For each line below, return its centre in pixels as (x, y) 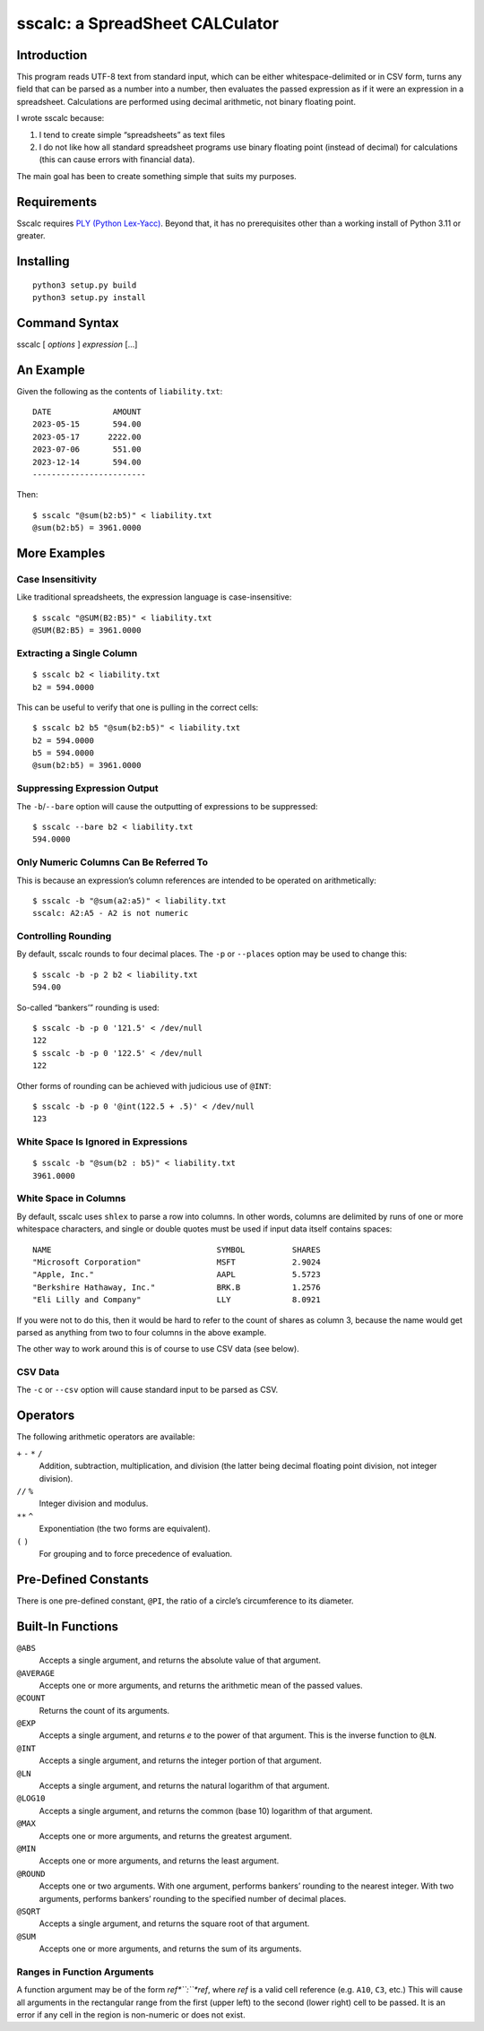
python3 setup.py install (90, 297)
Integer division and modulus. (94, 1504)
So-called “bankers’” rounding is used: (88, 1007)
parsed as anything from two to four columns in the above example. (142, 1332)
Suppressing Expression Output (87, 789)
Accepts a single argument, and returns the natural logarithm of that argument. (185, 1786)
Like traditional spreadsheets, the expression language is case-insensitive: (154, 597)
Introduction (52, 55)
